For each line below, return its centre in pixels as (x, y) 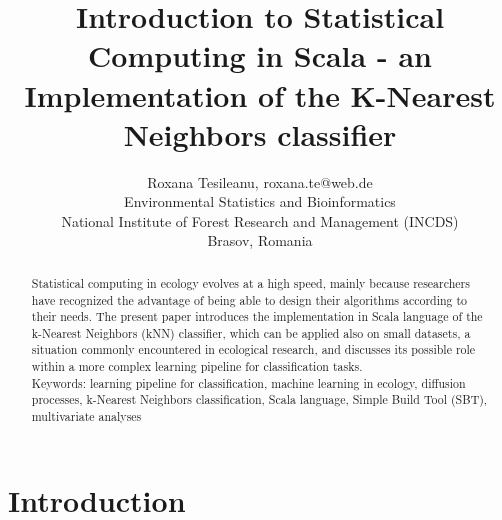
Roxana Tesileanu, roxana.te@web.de (260, 181)
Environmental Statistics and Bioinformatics (260, 201)
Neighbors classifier (260, 133)
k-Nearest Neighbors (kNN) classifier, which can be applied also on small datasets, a (251, 332)
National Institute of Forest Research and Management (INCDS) (260, 220)
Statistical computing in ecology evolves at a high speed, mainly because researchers (250, 282)
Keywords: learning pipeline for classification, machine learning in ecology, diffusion (248, 382)
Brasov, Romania (260, 240)
